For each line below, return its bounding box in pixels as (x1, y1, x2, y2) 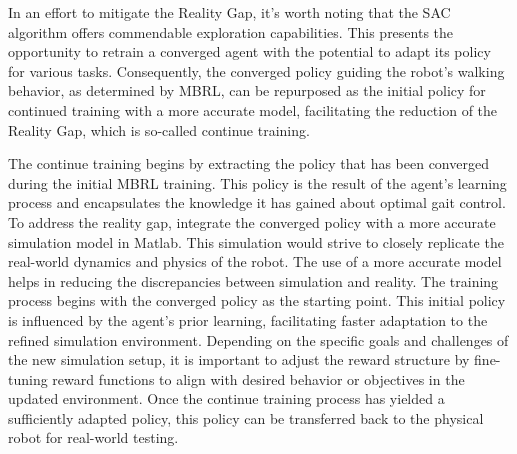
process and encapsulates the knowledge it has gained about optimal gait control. (8, 192, 506, 213)
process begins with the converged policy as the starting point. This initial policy (8, 290, 506, 311)
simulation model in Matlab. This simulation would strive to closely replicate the (8, 231, 504, 252)
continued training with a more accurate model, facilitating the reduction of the (8, 99, 498, 120)
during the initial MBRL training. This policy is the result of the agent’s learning (8, 172, 507, 193)
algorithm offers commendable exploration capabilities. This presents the (8, 21, 454, 42)
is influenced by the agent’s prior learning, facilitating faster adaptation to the (8, 309, 488, 330)
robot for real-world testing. (8, 427, 179, 448)
